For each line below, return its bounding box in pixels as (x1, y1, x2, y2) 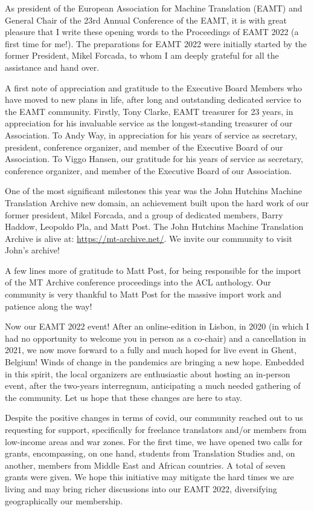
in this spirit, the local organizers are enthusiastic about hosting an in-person (5, 367, 290, 380)
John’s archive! (5, 244, 60, 256)
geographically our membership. (5, 494, 123, 507)
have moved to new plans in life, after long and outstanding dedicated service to (5, 93, 301, 106)
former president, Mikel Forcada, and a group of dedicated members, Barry (5, 208, 283, 221)
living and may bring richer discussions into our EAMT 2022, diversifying (5, 482, 277, 495)
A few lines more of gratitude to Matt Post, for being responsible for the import (5, 264, 301, 276)
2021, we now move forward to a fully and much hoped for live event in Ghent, (5, 343, 296, 356)
